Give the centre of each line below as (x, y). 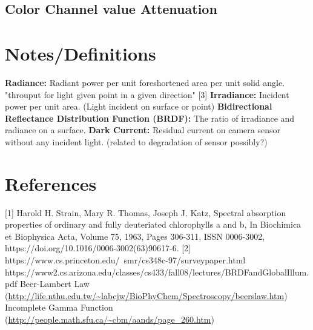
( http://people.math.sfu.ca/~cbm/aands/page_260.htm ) (110, 319)
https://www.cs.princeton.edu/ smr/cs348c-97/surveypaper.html (125, 259)
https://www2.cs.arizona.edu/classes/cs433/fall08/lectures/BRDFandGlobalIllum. (157, 272)
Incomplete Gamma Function (59, 307)
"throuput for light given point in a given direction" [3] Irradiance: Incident (147, 94)
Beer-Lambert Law (54, 284)
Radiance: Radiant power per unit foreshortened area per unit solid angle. (145, 82)
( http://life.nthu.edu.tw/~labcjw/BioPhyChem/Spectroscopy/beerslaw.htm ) (146, 295)
